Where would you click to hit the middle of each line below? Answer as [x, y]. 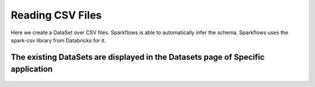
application [32, 69]
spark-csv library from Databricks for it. [58, 40]
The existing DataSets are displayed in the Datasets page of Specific [138, 57]
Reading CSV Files [56, 15]
